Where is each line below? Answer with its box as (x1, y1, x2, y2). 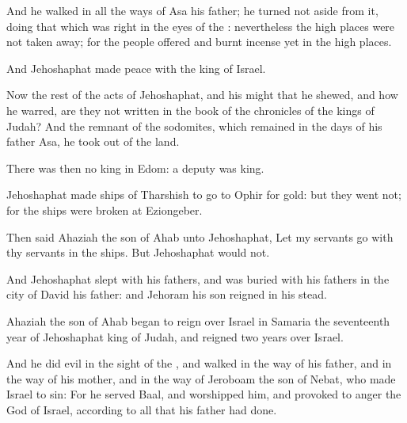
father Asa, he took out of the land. (6, 133, 180, 150)
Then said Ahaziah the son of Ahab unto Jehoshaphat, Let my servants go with (6, 228, 394, 245)
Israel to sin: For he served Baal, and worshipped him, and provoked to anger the (6, 386, 401, 402)
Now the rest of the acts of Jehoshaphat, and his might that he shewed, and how (6, 86, 398, 103)
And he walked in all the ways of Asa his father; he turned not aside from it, (6, 2, 378, 18)
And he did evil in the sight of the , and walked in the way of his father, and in (6, 355, 392, 372)
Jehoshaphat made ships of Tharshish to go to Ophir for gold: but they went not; (6, 186, 401, 203)
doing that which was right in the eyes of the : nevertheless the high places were (6, 17, 395, 34)
